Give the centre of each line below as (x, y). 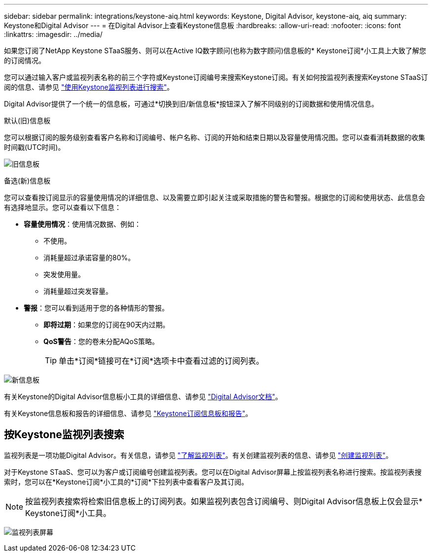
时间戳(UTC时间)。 (35, 147)
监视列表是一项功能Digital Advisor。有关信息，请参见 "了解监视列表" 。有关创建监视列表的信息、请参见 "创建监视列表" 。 (198, 455)
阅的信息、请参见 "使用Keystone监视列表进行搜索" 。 (89, 87)
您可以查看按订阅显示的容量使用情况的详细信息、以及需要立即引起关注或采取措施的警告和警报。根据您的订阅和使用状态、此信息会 (215, 197)
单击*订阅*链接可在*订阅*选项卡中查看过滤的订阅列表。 (162, 361)
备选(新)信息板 (27, 181)
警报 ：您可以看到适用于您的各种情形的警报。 (96, 308)
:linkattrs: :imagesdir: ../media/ (53, 34)
